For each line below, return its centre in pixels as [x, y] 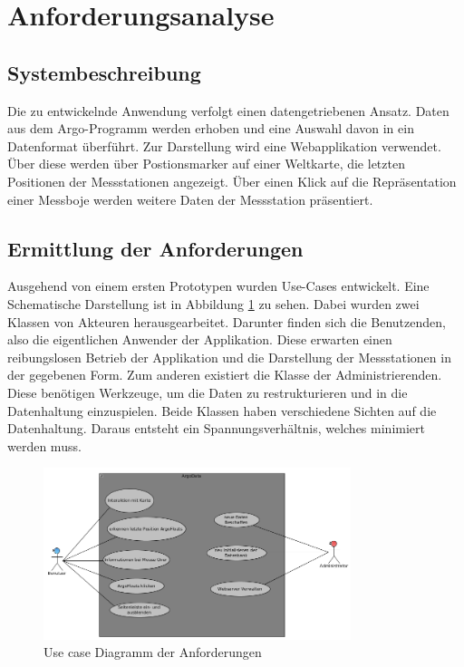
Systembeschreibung [104, 72]
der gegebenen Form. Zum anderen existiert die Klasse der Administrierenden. [225, 375]
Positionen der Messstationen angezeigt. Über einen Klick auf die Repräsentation [232, 181]
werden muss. [44, 445]
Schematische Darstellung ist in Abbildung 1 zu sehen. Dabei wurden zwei [213, 303]
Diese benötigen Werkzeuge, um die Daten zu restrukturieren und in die [208, 392]
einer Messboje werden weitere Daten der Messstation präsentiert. [190, 199]
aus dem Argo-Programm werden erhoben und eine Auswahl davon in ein [211, 128]
